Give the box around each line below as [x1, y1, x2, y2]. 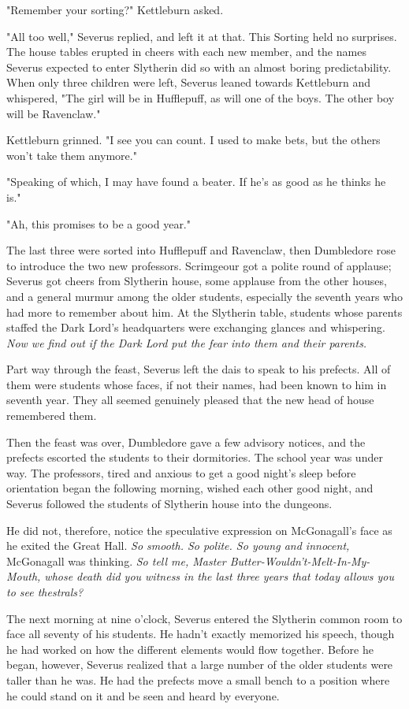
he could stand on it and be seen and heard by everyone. [6, 687, 280, 703]
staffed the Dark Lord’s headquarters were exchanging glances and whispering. [6, 319, 385, 336]
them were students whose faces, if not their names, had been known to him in [6, 376, 387, 392]
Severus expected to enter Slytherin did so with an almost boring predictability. [6, 58, 392, 75]
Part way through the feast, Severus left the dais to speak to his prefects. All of [6, 361, 391, 377]
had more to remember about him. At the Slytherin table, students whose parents [6, 303, 403, 320]
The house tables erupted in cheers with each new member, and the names [6, 43, 366, 60]
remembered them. [6, 407, 97, 424]
